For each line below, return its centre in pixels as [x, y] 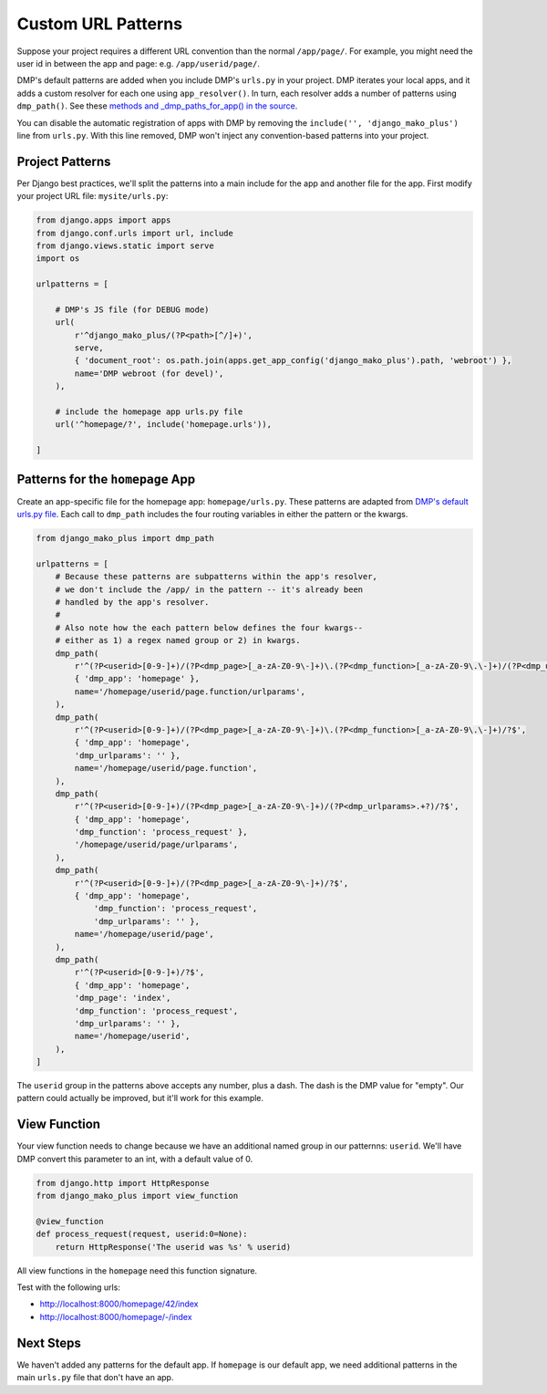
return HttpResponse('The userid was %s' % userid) [173, 1247]
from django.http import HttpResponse [123, 1183]
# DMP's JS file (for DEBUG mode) [132, 309]
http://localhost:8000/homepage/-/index [116, 1316]
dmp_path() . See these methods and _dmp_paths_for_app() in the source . [157, 106]
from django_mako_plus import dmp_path [125, 539]
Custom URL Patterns [99, 24]
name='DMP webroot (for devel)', [149, 373]
